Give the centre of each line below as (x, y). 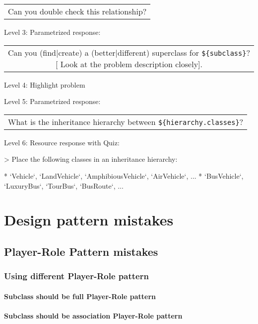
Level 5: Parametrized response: (52, 101)
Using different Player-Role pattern (76, 276)
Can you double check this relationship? (77, 11)
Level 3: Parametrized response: (52, 32)
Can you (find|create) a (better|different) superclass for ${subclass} (127, 52)
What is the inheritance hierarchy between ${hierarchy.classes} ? (126, 121)
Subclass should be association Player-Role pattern (93, 315)
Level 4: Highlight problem (45, 84)
